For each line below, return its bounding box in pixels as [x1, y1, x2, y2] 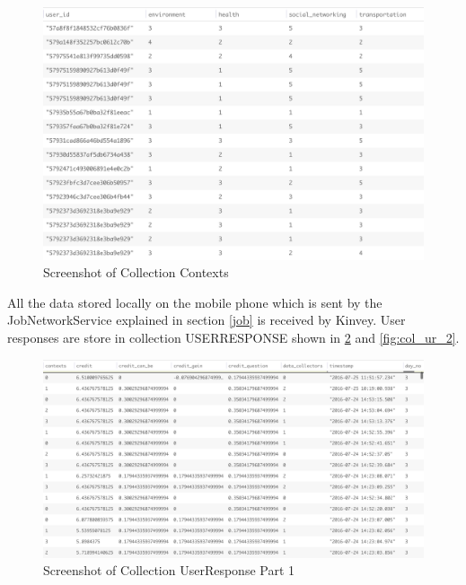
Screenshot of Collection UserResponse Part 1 [43, 561, 295, 580]
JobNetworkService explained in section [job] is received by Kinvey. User [7, 310, 406, 329]
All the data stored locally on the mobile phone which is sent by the [7, 292, 382, 311]
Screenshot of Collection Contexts [43, 263, 229, 282]
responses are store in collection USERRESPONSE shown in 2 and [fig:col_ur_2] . [7, 327, 460, 346]
